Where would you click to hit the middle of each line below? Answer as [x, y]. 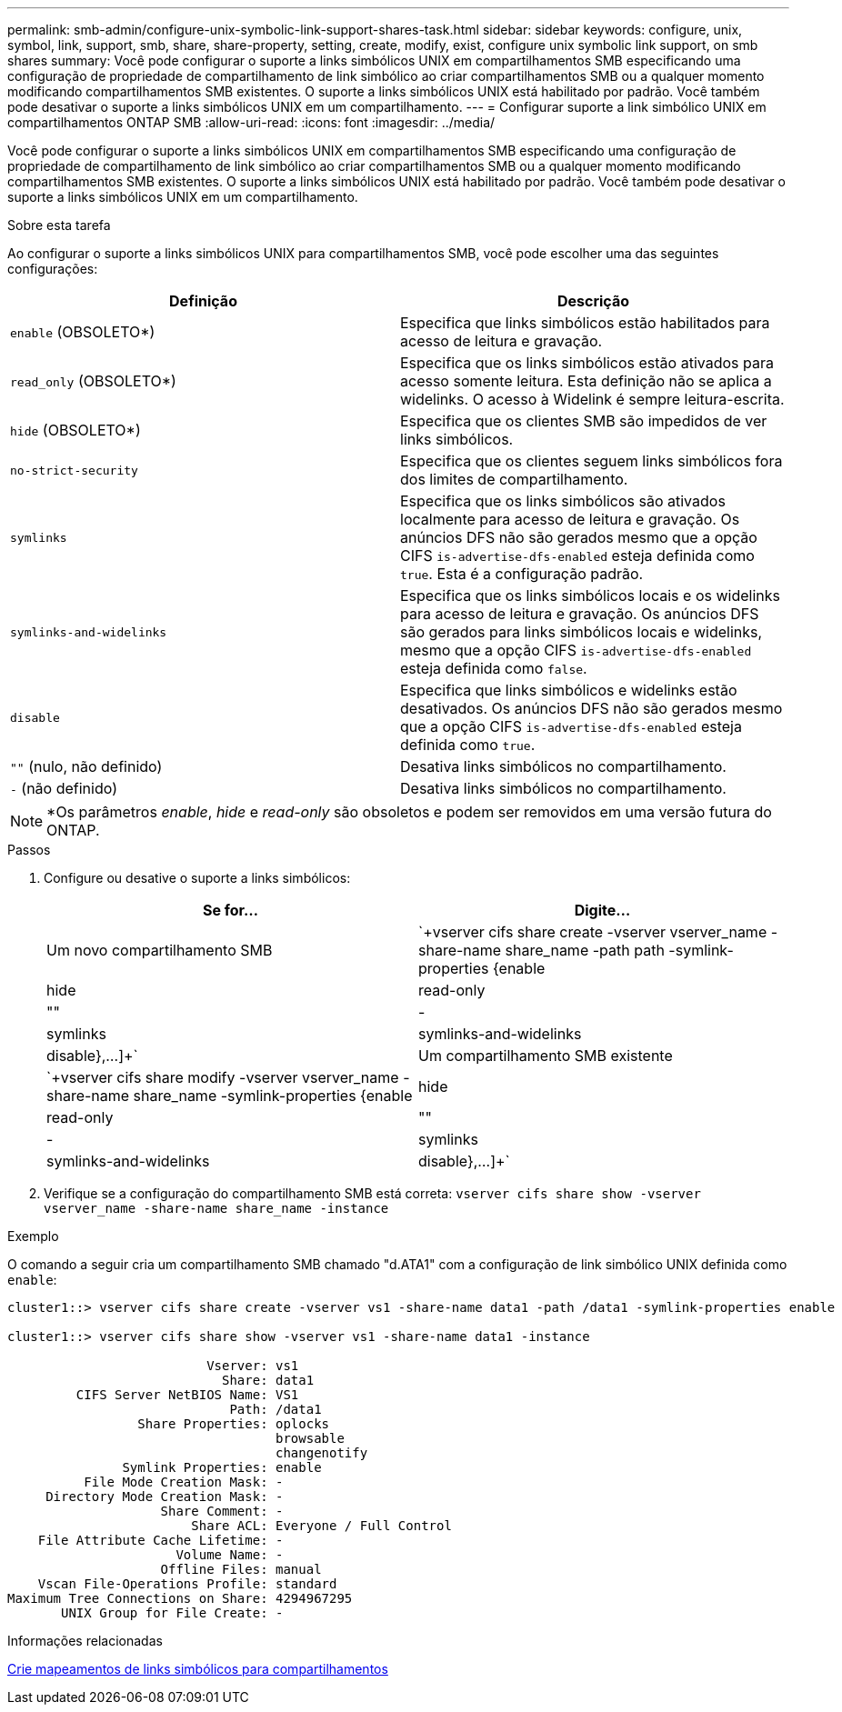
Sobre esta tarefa [59, 225]
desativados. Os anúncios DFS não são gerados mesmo [591, 708]
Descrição [593, 301]
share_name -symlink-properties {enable [273, 1096]
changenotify [322, 1453]
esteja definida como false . [494, 668]
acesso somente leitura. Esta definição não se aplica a [586, 381]
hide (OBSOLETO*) [75, 430]
